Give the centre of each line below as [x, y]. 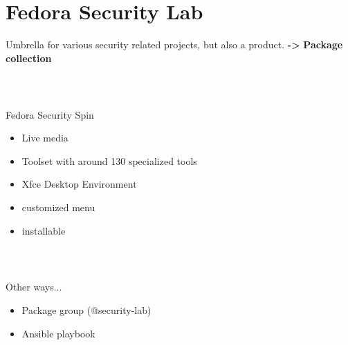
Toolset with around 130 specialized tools [109, 160]
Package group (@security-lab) [86, 309]
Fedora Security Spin [50, 114]
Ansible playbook [58, 333]
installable [44, 230]
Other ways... [34, 287]
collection [29, 58]
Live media [45, 138]
